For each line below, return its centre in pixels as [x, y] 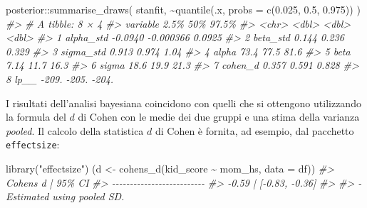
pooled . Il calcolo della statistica [75, 130]
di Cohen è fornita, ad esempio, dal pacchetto [254, 130]
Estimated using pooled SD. [65, 196]
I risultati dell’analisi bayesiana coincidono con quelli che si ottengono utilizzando [183, 103]
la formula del [36, 117]
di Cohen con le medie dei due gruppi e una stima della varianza [219, 117]
